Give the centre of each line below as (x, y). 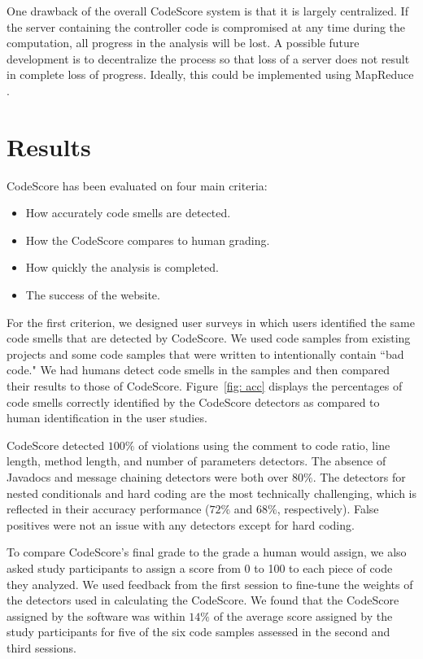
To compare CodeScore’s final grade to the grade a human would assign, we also (207, 552)
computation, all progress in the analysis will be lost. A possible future (183, 43)
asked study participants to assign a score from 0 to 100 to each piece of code (200, 567)
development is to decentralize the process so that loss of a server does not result (208, 58)
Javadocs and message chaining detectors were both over (148, 477)
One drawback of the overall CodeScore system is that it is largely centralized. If (207, 11)
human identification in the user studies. (107, 418)
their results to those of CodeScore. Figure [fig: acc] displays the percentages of (205, 386)
